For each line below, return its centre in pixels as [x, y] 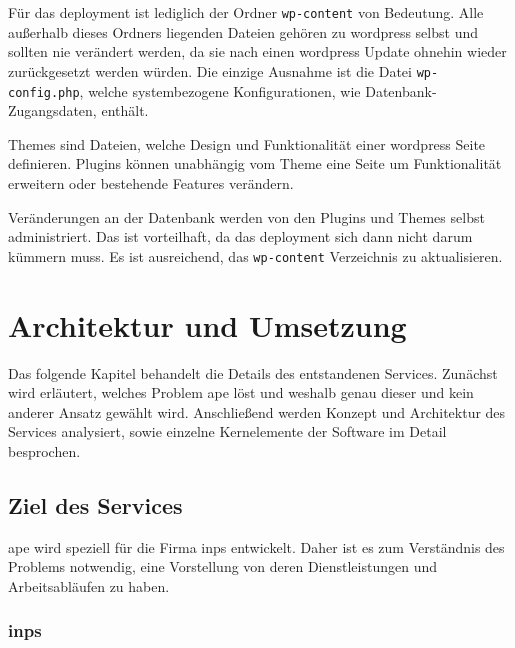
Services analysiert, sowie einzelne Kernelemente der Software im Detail [227, 431]
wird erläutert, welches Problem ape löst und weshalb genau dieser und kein [241, 392]
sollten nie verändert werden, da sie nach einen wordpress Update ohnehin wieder [257, 51]
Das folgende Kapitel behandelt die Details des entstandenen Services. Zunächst [253, 372]
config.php [44, 92]
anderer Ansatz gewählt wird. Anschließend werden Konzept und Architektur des [257, 411]
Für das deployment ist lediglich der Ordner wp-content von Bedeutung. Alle [246, 12]
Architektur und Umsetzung [207, 324]
